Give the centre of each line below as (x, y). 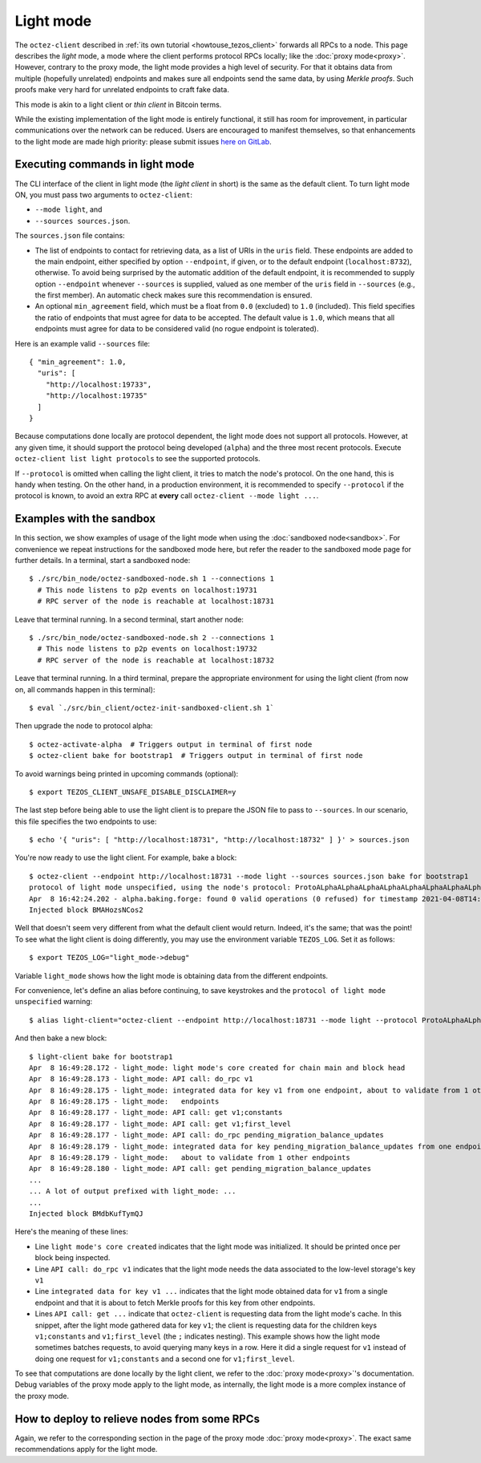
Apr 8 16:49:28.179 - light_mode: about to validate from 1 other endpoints (190, 1158)
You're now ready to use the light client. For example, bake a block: (126, 857)
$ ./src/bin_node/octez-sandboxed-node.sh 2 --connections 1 (152, 637)
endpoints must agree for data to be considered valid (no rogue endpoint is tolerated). (177, 329)
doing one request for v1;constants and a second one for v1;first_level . (165, 1359)
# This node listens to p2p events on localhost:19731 (148, 590)
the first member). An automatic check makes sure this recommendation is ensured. (174, 295)
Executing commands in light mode (105, 164)
